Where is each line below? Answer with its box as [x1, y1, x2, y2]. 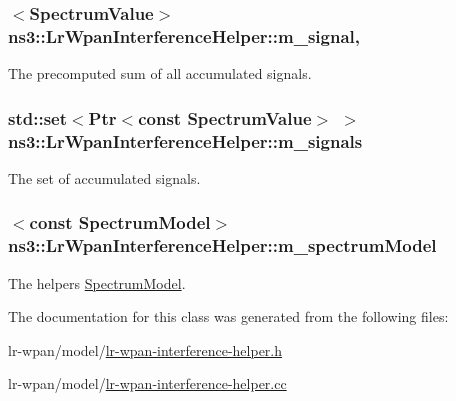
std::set [8, 105, 67, 130]
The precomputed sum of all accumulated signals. [8, 63, 312, 84]
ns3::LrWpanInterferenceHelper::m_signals [8, 128, 363, 153]
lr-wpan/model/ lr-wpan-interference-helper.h [8, 339, 283, 360]
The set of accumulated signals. [8, 167, 201, 188]
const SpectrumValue [138, 105, 312, 130]
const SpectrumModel [29, 210, 211, 235]
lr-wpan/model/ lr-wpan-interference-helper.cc [8, 373, 287, 394]
